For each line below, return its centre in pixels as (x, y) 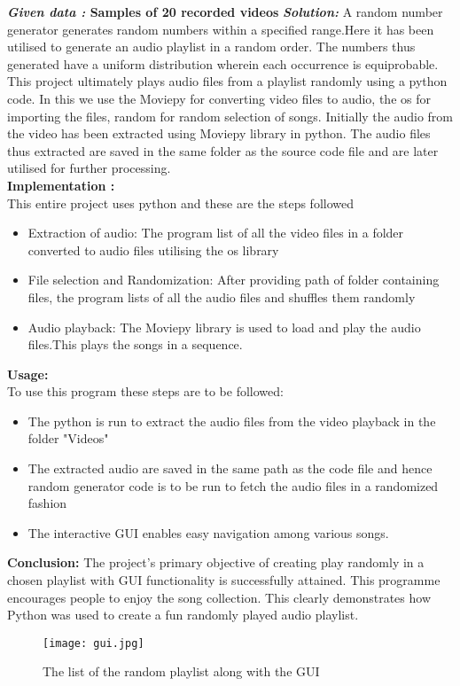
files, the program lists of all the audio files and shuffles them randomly (222, 296)
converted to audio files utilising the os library (153, 249)
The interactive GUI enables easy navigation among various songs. (208, 532)
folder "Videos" (68, 438)
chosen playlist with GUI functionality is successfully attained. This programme (224, 580)
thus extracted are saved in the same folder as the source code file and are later (223, 150)
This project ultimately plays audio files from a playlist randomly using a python (227, 81)
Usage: (28, 374)
